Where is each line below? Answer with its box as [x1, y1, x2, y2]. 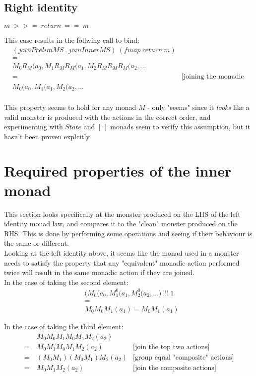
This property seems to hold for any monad [4, 101, 136, 112]
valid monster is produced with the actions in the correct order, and [4, 111, 211, 122]
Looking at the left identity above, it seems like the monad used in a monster [4, 248, 239, 258]
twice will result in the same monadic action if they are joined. [4, 267, 194, 278]
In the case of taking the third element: [4, 321, 124, 332]
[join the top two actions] [133, 343, 210, 351]
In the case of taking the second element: [4, 277, 128, 287]
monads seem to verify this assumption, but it [110, 121, 251, 132]
